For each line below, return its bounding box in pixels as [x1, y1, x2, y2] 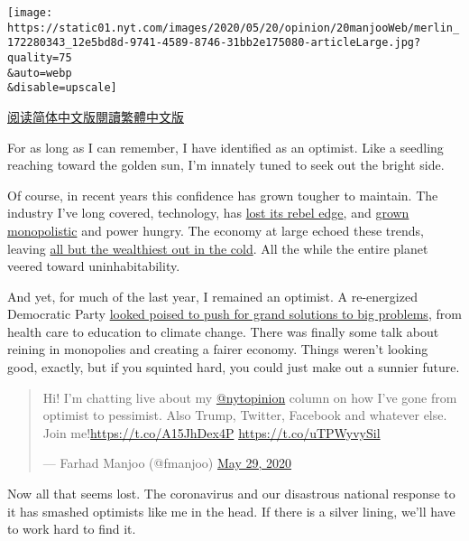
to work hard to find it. [7, 519, 136, 538]
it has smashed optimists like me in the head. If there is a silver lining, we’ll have [7, 501, 455, 520]
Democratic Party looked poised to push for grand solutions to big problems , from [7, 304, 462, 323]
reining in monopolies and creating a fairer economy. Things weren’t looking [7, 340, 428, 359]
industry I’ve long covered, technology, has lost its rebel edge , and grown [7, 203, 409, 222]
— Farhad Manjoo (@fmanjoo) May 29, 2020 [42, 453, 292, 472]
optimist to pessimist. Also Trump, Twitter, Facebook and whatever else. [42, 406, 447, 424]
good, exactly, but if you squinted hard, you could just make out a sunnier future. [7, 358, 460, 377]
